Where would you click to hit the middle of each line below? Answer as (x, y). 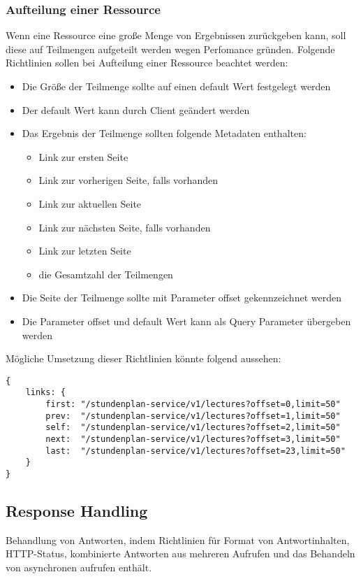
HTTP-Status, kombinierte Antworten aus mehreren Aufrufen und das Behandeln (180, 553)
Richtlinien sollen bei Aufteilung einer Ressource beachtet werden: (147, 63)
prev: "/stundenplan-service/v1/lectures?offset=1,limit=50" (193, 416)
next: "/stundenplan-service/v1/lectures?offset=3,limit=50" (193, 439)
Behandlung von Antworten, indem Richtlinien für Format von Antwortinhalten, (178, 539)
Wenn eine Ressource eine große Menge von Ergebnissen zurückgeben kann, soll (176, 35)
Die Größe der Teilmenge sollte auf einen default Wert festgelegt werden (176, 86)
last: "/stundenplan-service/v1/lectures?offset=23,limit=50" (196, 451)
